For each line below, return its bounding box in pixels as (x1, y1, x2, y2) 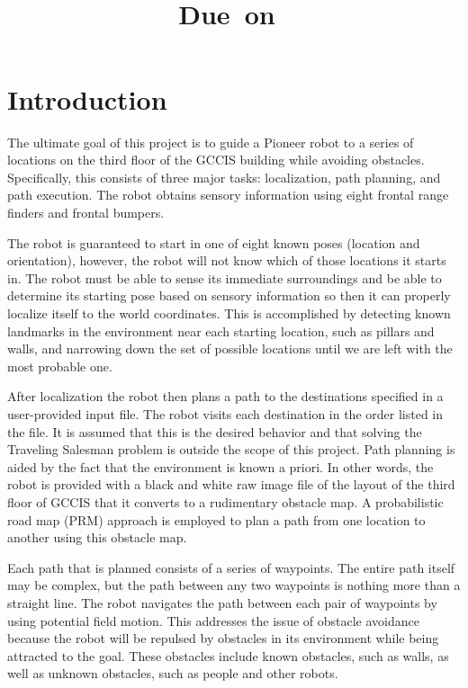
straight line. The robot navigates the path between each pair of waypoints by (7, 593, 437, 612)
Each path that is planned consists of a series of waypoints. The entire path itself (7, 558, 455, 576)
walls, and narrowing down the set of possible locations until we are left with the (7, 339, 453, 358)
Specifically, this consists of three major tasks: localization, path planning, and (7, 167, 441, 186)
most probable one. (7, 356, 112, 375)
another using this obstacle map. (7, 528, 187, 547)
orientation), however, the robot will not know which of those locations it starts (7, 251, 446, 270)
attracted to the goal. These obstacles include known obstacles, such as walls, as (7, 646, 449, 665)
